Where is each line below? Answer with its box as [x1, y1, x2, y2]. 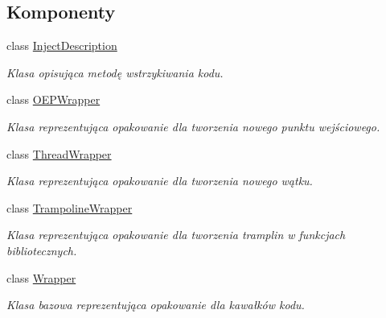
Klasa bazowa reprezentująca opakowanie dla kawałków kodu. [6, 296, 305, 313]
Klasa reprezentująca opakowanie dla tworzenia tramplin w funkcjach [6, 226, 346, 243]
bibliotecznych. [6, 242, 77, 258]
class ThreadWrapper [6, 145, 112, 162]
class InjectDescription [6, 37, 117, 54]
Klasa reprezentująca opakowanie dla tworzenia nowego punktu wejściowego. [6, 118, 380, 134]
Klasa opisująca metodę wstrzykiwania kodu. [6, 64, 224, 81]
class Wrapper [6, 269, 76, 286]
